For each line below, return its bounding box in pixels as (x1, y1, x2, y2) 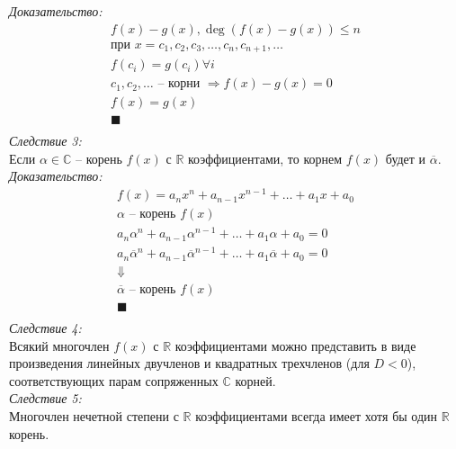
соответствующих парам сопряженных (9, 371, 219, 390)
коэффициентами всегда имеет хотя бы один (195, 407, 438, 426)
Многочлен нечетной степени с (9, 407, 179, 426)
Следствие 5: (9, 389, 82, 408)
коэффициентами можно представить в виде (174, 336, 416, 355)
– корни (157, 77, 201, 91)
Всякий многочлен (9, 336, 110, 355)
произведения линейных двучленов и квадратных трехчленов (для (9, 354, 370, 373)
